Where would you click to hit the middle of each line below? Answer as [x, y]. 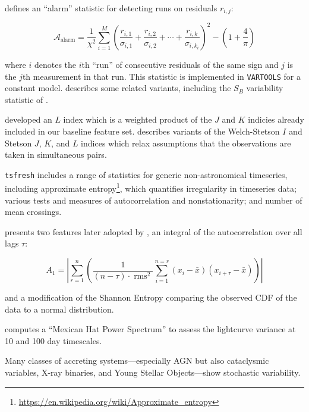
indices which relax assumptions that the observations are [186, 143]
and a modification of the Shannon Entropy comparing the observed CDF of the [151, 297]
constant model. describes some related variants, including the [118, 88]
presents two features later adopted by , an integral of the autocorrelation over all [154, 231]
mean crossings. [33, 212]
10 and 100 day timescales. [53, 340]
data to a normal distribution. [59, 309]
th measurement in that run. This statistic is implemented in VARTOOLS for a [161, 76]
